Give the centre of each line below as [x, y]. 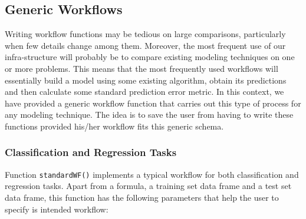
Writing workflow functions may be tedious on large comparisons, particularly [145, 34]
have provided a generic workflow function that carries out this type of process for [153, 103]
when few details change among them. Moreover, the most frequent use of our [145, 45]
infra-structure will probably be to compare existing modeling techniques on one [150, 57]
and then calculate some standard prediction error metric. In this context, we [144, 92]
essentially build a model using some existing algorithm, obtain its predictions [146, 80]
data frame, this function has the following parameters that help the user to [142, 198]
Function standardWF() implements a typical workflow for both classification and [152, 174]
